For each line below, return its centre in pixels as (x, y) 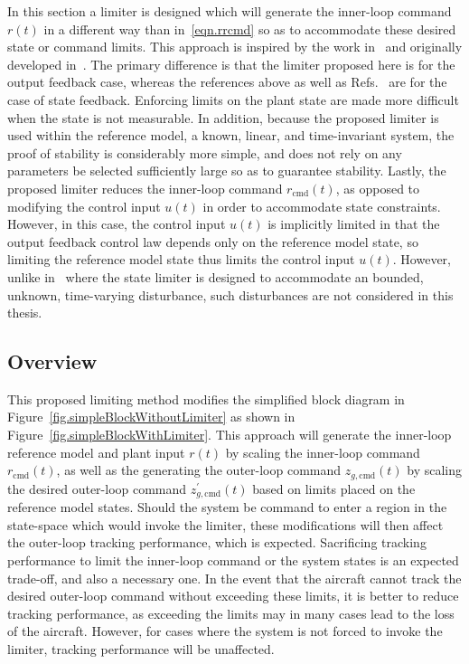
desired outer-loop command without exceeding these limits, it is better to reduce (233, 596)
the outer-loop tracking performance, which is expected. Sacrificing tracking (217, 542)
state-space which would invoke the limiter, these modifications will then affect (225, 524)
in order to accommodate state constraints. (322, 206)
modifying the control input (84, 206)
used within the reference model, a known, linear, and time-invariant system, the (231, 135)
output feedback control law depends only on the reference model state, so (213, 241)
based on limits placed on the (334, 488)
